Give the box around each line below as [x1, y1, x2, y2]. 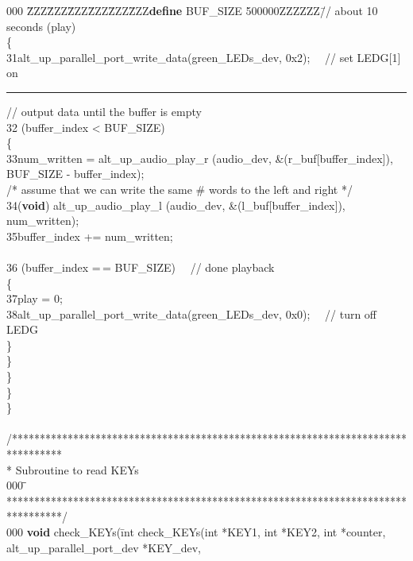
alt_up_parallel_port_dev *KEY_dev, [6, 539, 201, 555]
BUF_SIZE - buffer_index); [6, 165, 145, 182]
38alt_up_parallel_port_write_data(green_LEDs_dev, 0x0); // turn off [6, 305, 377, 322]
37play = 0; [6, 290, 63, 307]
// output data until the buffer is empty [6, 103, 202, 119]
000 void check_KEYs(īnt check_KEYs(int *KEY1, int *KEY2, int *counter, [6, 524, 386, 540]
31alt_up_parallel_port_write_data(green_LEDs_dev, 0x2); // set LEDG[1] [6, 48, 401, 65]
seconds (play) [6, 17, 76, 34]
